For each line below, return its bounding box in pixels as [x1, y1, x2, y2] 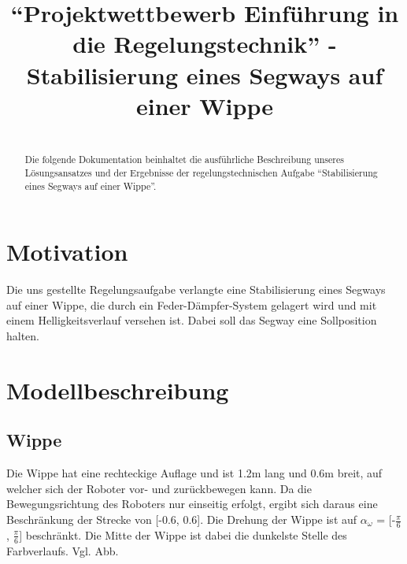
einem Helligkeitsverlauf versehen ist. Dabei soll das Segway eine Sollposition [6, 312, 377, 328]
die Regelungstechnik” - [72, 28, 337, 60]
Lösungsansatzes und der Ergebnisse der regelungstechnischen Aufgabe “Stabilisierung [24, 166, 378, 180]
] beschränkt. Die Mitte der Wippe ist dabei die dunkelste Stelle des [19, 526, 347, 543]
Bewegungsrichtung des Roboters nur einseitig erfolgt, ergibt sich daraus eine [6, 495, 378, 512]
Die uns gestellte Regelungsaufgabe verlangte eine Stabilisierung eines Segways [6, 281, 386, 298]
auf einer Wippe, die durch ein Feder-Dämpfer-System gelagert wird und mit [6, 296, 377, 313]
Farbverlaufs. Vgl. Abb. [6, 542, 119, 558]
